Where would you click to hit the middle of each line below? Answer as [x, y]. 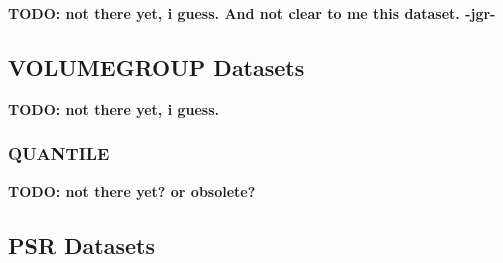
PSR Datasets [81, 244]
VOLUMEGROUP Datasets [156, 66]
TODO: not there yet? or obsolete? [132, 190]
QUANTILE [59, 153]
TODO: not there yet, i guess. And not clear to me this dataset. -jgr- [252, 13]
